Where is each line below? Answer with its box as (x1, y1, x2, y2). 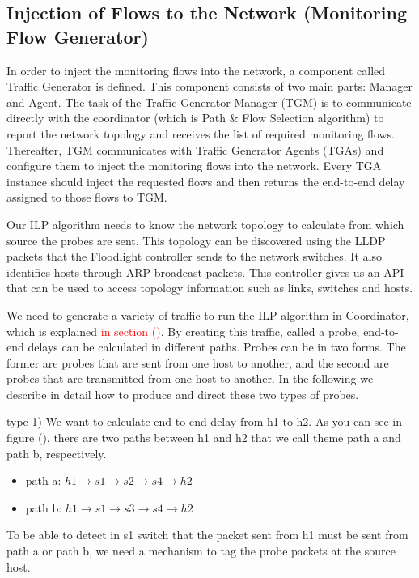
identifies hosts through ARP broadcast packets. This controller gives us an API (6, 263, 404, 280)
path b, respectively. (6, 444, 107, 461)
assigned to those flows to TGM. (6, 189, 167, 206)
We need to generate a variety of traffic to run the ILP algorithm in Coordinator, (6, 306, 409, 323)
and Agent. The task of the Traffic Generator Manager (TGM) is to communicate (6, 93, 412, 110)
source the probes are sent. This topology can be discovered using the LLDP (6, 232, 386, 249)
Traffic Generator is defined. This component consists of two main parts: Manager (6, 78, 413, 95)
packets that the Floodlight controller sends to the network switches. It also (6, 248, 382, 265)
